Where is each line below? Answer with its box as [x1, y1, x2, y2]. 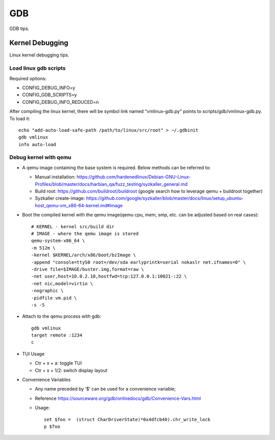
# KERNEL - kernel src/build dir [31, 224, 115, 229]
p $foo [44, 423, 61, 429]
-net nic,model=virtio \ [31, 281, 93, 286]
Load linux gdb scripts [9, 65, 66, 72]
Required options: [9, 75, 47, 81]
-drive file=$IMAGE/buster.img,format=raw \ [31, 266, 145, 272]
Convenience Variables [22, 377, 71, 383]
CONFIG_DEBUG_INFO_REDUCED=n [22, 99, 99, 105]
